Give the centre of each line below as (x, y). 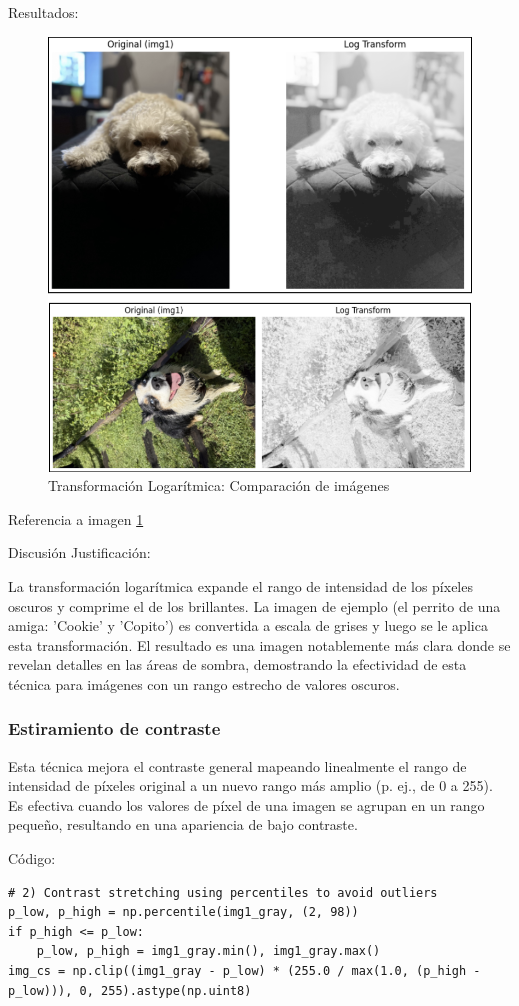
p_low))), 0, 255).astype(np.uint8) (130, 990)
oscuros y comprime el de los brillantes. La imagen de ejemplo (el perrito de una (254, 605)
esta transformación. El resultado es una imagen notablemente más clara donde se (259, 644)
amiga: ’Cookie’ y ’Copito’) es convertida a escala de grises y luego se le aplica (248, 625)
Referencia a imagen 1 (76, 518)
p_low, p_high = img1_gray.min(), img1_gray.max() (208, 951)
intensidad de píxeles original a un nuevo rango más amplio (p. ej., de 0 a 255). (250, 785)
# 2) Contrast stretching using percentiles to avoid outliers (223, 892)
